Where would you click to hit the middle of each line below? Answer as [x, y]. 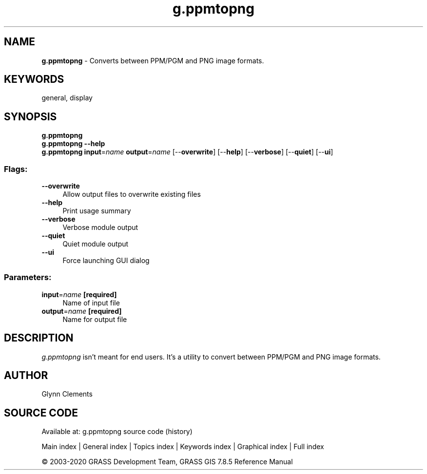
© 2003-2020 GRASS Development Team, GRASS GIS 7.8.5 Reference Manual [167, 462]
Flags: [16, 169]
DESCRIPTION [39, 338]
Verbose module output [100, 228]
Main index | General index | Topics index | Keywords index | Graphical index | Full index [183, 447]
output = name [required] [82, 311]
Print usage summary [97, 211]
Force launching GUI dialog [106, 261]
